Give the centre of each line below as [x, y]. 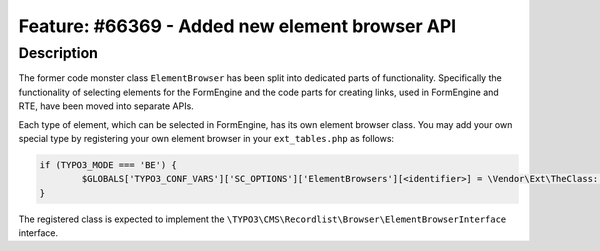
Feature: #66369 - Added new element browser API [237, 26]
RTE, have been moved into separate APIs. [106, 106]
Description [58, 53]
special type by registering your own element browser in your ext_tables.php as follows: [206, 138]
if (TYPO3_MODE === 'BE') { [108, 164]
